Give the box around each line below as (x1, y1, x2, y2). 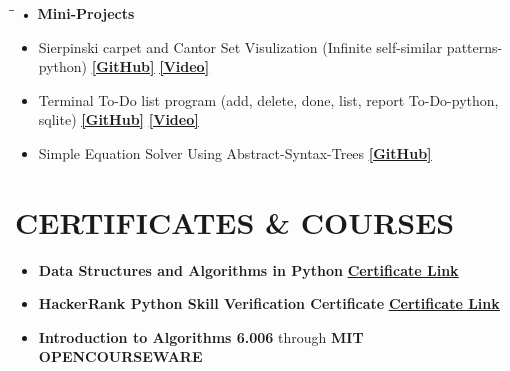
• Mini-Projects (19, 3, 135, 23)
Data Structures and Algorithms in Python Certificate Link (38, 259, 459, 280)
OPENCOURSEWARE (38, 346, 203, 367)
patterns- (446, 36, 503, 57)
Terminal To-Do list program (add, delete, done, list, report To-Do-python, (38, 89, 499, 110)
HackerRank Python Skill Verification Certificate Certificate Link (38, 293, 500, 314)
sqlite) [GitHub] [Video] (38, 109, 199, 130)
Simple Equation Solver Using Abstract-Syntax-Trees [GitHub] (38, 142, 432, 163)
